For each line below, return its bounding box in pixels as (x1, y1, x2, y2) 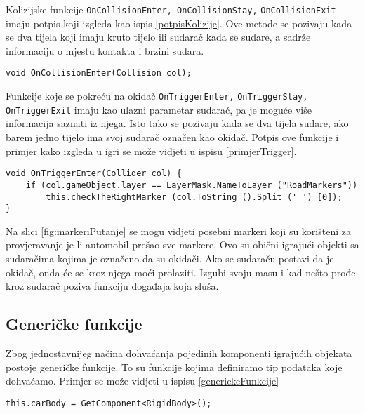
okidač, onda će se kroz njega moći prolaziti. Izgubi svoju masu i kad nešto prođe (6, 265, 356, 279)
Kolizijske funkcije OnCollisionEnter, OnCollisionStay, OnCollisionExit (6, 2, 336, 16)
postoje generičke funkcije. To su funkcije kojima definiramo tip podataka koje (6, 359, 343, 374)
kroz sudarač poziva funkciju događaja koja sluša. (6, 279, 219, 293)
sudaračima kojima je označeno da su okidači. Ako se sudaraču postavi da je (6, 251, 334, 265)
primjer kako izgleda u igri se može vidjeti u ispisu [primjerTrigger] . (6, 143, 297, 158)
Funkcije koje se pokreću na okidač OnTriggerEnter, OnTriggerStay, (6, 88, 308, 103)
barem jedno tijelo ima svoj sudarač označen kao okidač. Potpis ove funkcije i (6, 130, 339, 144)
